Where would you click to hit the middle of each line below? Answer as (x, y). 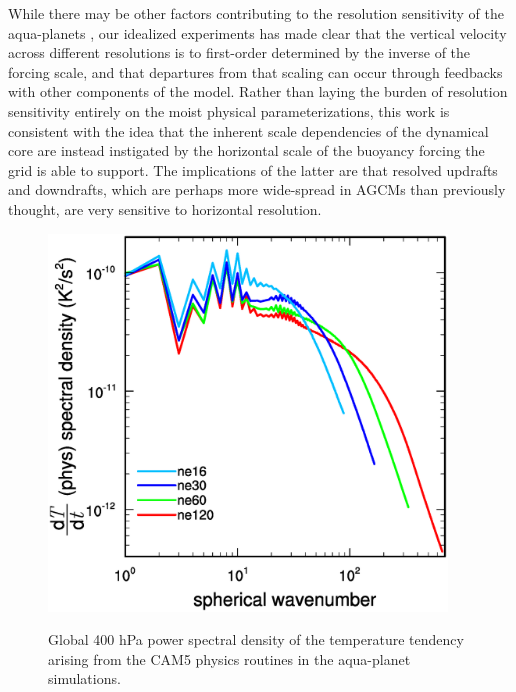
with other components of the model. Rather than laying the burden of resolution (258, 91)
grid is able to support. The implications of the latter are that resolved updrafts (253, 169)
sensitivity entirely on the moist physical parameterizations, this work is (229, 110)
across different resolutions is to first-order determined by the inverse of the (239, 52)
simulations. (84, 678)
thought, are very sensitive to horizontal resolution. (165, 208)
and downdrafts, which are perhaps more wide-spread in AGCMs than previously (257, 189)
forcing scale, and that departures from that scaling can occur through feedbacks (255, 71)
